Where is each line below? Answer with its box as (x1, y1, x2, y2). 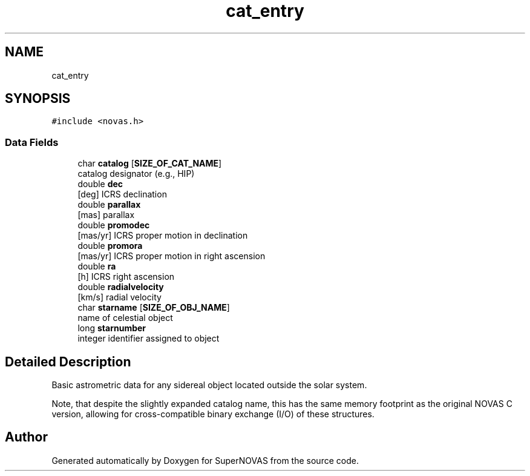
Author (5, 429, 48, 445)
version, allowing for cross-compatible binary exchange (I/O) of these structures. (51, 409, 375, 420)
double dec (77, 179, 123, 190)
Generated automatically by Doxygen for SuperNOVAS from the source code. (51, 455, 359, 466)
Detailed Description (5, 354, 131, 369)
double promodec (77, 220, 150, 231)
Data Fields (5, 136, 59, 148)
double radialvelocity (77, 282, 164, 293)
